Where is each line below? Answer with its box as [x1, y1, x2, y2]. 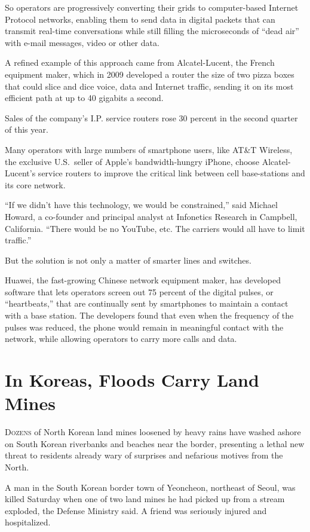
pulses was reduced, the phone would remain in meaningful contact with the [5, 320, 284, 333]
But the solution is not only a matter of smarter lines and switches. [5, 253, 251, 266]
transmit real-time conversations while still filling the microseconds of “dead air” [5, 25, 299, 37]
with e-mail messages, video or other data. [5, 36, 159, 48]
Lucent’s [5, 167, 36, 179]
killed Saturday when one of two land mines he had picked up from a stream [5, 493, 285, 505]
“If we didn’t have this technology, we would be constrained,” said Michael [5, 198, 278, 211]
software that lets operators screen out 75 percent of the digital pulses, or [5, 285, 274, 298]
